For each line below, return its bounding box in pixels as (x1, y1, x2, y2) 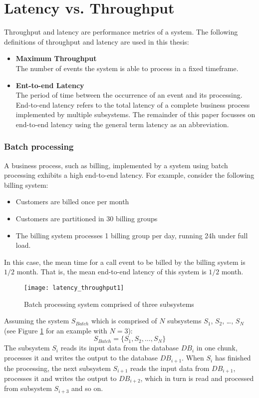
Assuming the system (4, 315, 69, 326)
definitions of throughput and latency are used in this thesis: (4, 36, 189, 47)
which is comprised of (91, 315, 157, 326)
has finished (215, 352, 251, 363)
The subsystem (4, 342, 50, 353)
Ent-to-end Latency (15, 80, 84, 90)
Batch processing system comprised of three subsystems (24, 298, 194, 309)
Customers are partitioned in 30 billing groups (15, 213, 158, 224)
